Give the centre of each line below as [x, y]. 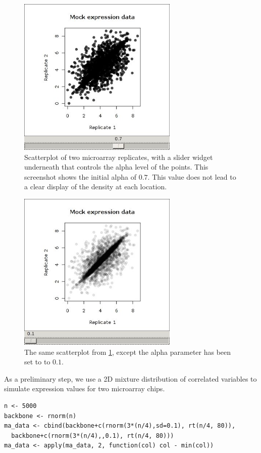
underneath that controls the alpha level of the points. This [116, 167]
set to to [37, 362]
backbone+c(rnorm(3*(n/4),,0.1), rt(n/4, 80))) [93, 436]
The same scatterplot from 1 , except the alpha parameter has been [128, 352]
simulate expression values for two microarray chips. [85, 388]
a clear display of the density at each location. [96, 187]
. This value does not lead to [192, 176]
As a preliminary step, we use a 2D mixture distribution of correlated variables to [130, 378]
